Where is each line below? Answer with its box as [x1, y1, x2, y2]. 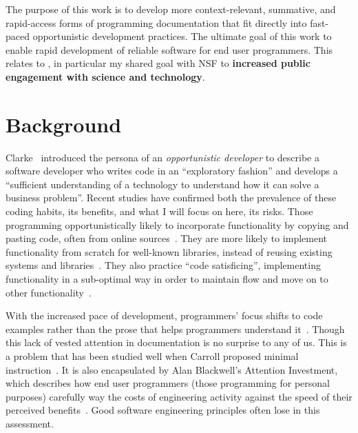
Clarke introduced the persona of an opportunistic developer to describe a [6, 150, 319, 164]
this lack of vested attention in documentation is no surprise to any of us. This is [6, 335, 347, 350]
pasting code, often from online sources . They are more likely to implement [6, 231, 328, 245]
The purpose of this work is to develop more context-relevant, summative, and [6, 2, 336, 16]
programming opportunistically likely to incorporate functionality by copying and [6, 217, 349, 232]
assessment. [6, 416, 54, 430]
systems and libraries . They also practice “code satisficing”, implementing [6, 258, 321, 272]
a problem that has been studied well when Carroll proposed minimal [6, 349, 299, 363]
